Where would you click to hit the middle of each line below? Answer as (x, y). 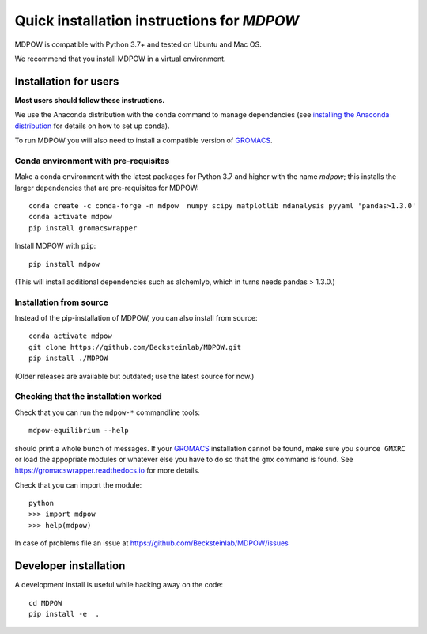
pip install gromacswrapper (83, 228)
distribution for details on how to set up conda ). (92, 126)
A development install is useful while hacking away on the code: (119, 585)
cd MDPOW (45, 603)
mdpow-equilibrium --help (79, 431)
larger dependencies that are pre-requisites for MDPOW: (107, 188)
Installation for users (67, 81)
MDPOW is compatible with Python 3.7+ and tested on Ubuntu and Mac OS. (138, 44)
